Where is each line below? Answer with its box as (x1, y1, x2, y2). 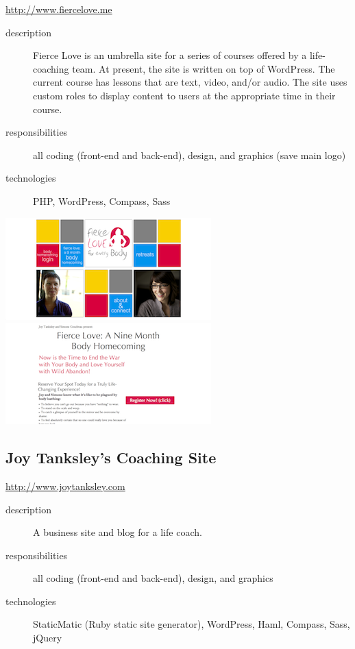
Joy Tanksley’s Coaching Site (5, 447, 217, 468)
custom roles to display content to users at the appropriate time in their (33, 88, 336, 102)
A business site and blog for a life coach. (33, 525, 202, 539)
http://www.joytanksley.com (5, 478, 125, 493)
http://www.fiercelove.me (5, 2, 112, 16)
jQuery (33, 630, 62, 645)
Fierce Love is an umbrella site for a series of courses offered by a (33, 48, 307, 62)
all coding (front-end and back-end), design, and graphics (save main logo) (33, 147, 346, 162)
